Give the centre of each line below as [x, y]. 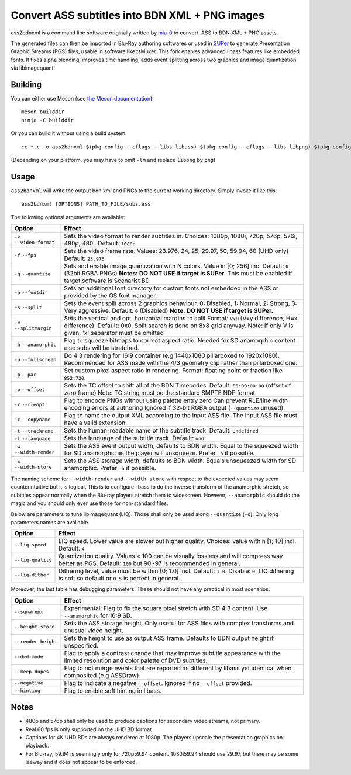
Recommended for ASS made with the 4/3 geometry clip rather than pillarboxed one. [181, 363]
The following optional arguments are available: [68, 217]
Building [26, 84]
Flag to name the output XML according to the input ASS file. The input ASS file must [181, 416]
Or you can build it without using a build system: [69, 133]
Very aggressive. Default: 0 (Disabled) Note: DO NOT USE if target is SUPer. [169, 311]
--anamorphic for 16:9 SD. [98, 615]
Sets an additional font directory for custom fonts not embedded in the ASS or [171, 288]
